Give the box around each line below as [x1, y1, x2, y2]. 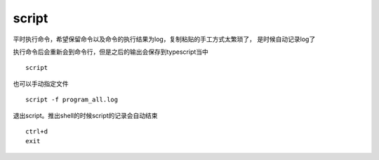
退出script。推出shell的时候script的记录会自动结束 [13, 111, 158, 119]
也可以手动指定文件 [13, 79, 69, 87]
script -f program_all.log [25, 96, 119, 104]
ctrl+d [25, 127, 48, 136]
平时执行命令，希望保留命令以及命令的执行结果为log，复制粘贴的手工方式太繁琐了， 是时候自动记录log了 [13, 35, 316, 43]
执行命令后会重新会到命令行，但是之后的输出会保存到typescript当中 [13, 48, 208, 56]
